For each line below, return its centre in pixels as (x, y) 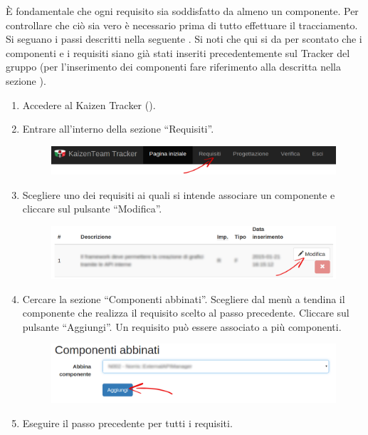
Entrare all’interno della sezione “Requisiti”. (118, 129)
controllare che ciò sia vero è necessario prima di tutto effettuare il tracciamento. (182, 25)
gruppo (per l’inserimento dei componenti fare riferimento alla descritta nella (174, 67)
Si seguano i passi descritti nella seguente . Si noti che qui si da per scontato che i (184, 39)
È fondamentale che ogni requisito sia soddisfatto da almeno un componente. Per (182, 11)
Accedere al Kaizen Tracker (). (89, 104)
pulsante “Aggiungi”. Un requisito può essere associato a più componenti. (182, 326)
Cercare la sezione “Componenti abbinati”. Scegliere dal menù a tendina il (184, 298)
